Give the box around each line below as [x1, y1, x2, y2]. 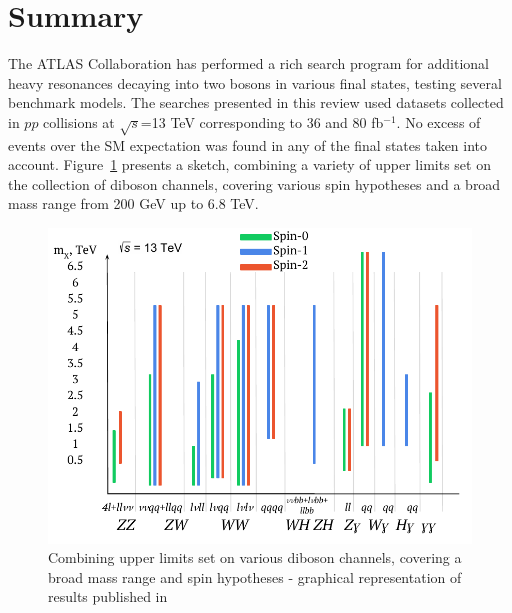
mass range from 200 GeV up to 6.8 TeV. [8, 193, 259, 214]
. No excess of [396, 111, 481, 132]
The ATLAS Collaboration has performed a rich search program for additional [8, 53, 489, 74]
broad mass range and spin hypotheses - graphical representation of [48, 566, 462, 587]
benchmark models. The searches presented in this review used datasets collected [8, 92, 504, 113]
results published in [48, 586, 168, 607]
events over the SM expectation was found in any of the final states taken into [8, 134, 488, 155]
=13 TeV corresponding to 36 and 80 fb [140, 111, 384, 132]
